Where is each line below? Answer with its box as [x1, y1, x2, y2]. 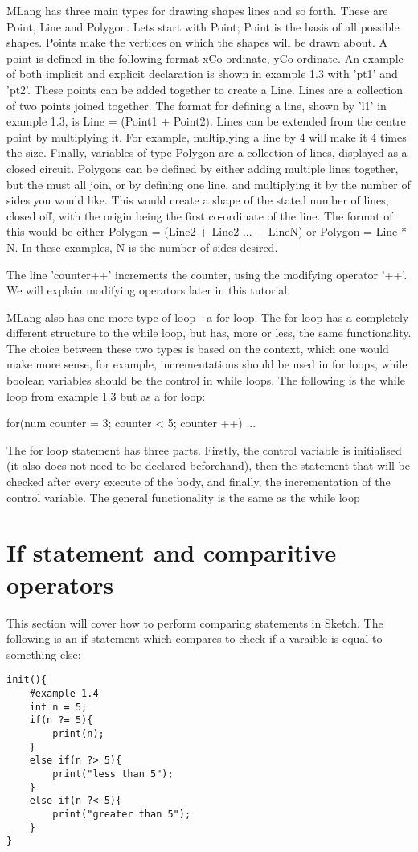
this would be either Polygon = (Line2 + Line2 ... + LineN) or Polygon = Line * [6, 223, 407, 240]
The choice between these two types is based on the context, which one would [6, 340, 389, 356]
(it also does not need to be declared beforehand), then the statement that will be [6, 457, 410, 474]
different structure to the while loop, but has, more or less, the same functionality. [6, 324, 412, 341]
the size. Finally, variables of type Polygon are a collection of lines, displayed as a [6, 144, 408, 161]
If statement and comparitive [6, 536, 337, 569]
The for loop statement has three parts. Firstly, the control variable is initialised [6, 441, 402, 458]
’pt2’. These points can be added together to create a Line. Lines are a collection [6, 80, 404, 97]
